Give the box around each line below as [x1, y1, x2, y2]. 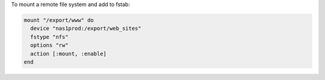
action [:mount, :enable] [30, 50, 107, 57]
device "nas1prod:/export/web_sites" [30, 25, 141, 32]
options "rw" [30, 42, 69, 49]
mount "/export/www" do [23, 17, 94, 23]
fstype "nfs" [30, 33, 69, 40]
